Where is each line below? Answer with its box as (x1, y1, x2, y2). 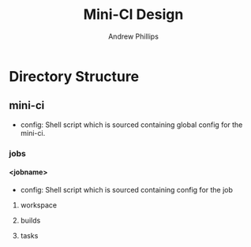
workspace (20, 200, 58, 210)
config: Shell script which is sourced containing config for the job (20, 185, 234, 194)
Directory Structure (9, 67, 140, 85)
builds (20, 215, 41, 225)
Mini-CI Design (83, 6, 184, 24)
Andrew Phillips (108, 32, 159, 41)
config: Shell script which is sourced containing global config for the (20, 120, 243, 129)
